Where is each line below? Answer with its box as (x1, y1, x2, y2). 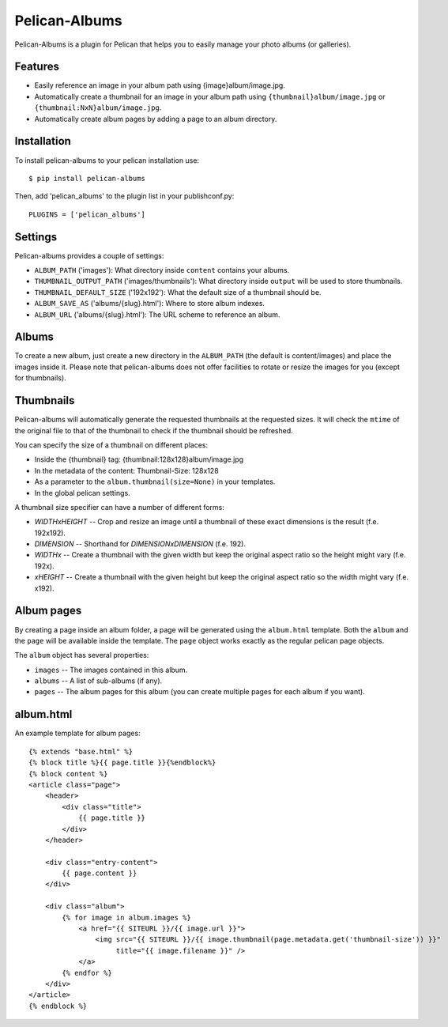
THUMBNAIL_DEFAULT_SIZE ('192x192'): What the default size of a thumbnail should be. (34, 287, 322, 296)
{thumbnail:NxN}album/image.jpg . (34, 103, 162, 112)
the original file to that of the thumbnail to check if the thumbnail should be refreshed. (14, 425, 294, 435)
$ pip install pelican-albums (28, 174, 146, 183)
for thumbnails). (14, 373, 66, 383)
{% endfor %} (62, 968, 112, 977)
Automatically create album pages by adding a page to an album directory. (34, 114, 277, 123)
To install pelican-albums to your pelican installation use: (14, 155, 200, 165)
